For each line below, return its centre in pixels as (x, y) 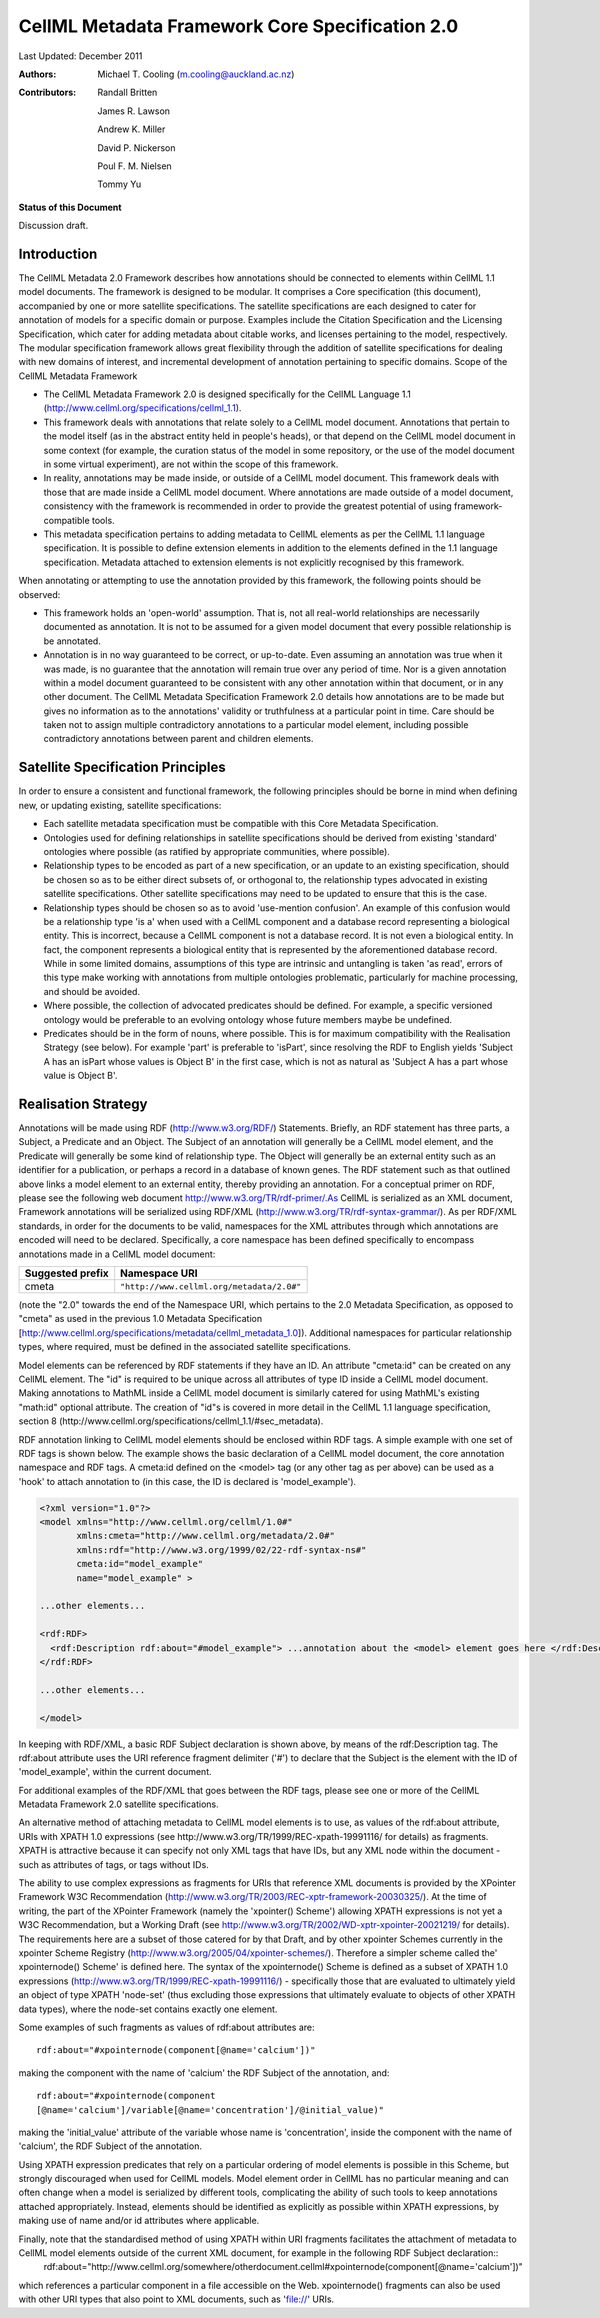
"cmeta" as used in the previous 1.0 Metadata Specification (140, 1319)
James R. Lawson (133, 111)
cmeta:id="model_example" (140, 1564)
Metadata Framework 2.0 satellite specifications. (118, 1804)
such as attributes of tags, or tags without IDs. (113, 1864)
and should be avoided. (91, 991)
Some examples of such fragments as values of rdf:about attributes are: (166, 2027)
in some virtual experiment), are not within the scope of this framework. (191, 464)
